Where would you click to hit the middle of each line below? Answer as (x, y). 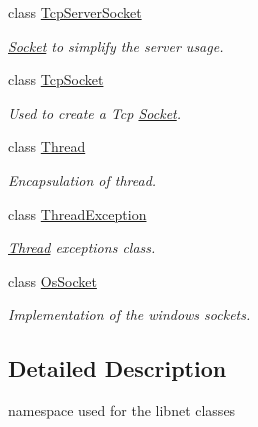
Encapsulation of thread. (82, 179)
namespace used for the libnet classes (122, 410)
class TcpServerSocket (75, 12)
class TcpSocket (56, 79)
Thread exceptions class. (82, 247)
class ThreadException (77, 213)
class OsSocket (52, 280)
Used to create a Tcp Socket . (95, 112)
